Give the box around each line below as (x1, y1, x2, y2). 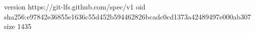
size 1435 (4, 21, 32, 31)
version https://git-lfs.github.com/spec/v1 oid (4, 1, 146, 11)
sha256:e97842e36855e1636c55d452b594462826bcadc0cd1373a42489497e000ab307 (4, 11, 251, 21)
